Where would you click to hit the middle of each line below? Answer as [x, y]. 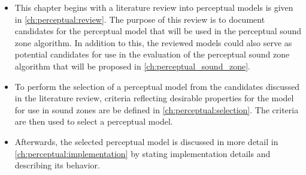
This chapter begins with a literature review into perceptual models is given [154, 7]
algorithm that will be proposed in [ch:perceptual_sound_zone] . [132, 66]
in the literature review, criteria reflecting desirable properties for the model [154, 98]
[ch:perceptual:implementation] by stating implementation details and [143, 153]
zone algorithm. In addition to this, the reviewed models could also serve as [153, 42]
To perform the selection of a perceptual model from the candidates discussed [157, 86]
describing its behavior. [57, 165]
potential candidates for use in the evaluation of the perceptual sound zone [152, 54]
